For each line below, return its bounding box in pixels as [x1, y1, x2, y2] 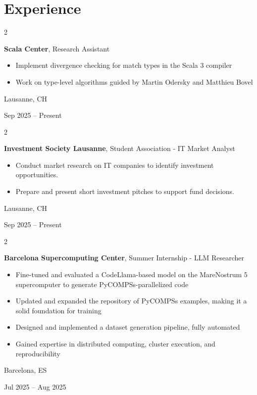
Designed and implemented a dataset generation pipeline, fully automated [15, 322, 240, 332]
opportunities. [15, 169, 58, 180]
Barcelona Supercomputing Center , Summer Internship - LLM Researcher [4, 252, 244, 263]
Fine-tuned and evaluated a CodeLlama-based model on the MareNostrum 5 [15, 269, 248, 280]
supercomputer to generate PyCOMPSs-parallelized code [15, 279, 189, 289]
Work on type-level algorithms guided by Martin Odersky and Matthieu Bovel [15, 76, 253, 87]
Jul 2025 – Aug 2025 [4, 381, 66, 392]
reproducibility [15, 348, 60, 358]
